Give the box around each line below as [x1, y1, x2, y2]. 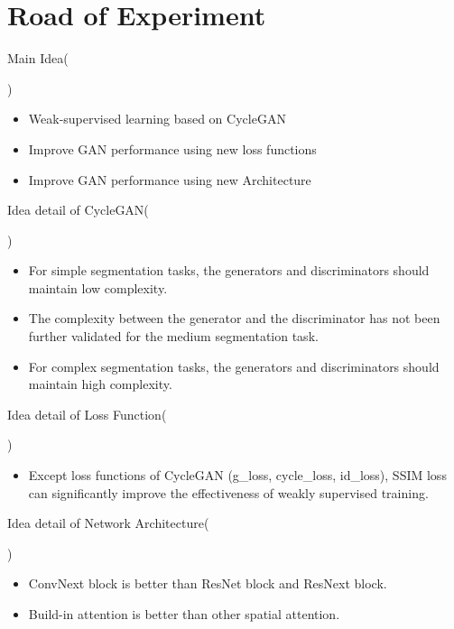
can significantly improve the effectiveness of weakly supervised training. [28, 483, 429, 502]
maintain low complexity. [28, 278, 168, 297]
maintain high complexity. [28, 375, 172, 393]
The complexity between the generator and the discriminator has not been [28, 309, 440, 328]
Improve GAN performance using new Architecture [28, 170, 311, 189]
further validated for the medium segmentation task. [28, 327, 319, 346]
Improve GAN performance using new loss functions [28, 139, 317, 158]
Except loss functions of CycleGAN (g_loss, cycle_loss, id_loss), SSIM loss [28, 466, 447, 485]
